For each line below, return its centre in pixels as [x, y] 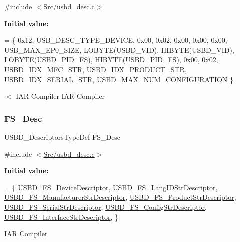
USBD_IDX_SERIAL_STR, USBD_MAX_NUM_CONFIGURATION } [119, 79]
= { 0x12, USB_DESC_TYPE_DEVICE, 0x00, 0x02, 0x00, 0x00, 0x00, [116, 40]
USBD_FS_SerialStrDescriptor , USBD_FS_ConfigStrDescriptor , [105, 207]
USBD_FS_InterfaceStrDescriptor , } [61, 217]
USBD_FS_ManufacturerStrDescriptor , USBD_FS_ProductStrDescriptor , [120, 197]
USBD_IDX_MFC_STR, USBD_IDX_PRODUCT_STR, [95, 69]
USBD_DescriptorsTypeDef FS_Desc [62, 137]
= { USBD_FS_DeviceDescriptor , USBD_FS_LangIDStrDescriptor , [111, 187]
